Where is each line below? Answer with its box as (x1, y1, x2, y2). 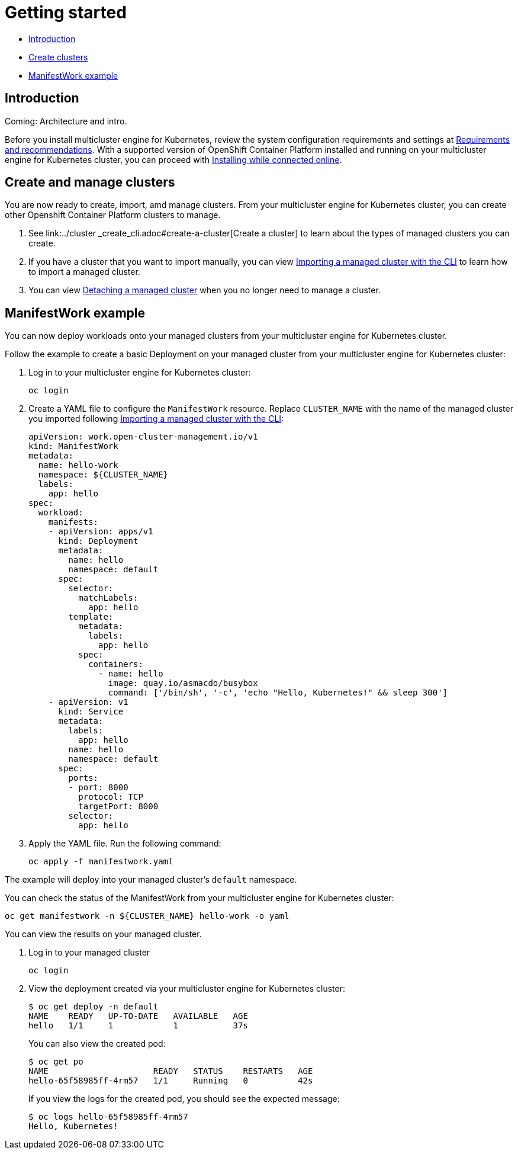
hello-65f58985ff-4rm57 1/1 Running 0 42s (28, 1076, 313, 1086)
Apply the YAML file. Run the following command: (28, 838, 221, 849)
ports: (68, 773, 99, 783)
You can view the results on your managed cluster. (5, 929, 202, 940)
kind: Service (58, 707, 124, 717)
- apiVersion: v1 (48, 697, 128, 707)
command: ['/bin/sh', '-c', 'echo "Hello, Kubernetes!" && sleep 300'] (108, 688, 448, 698)
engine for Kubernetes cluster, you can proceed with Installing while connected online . (5, 154, 342, 165)
